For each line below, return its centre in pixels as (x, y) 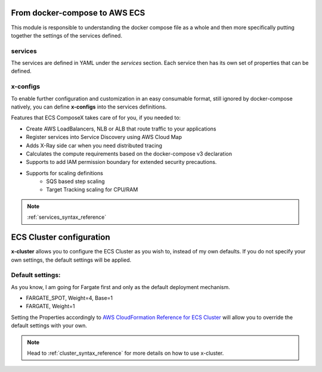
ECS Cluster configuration (61, 238)
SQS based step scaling (75, 181)
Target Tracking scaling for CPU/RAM (92, 190)
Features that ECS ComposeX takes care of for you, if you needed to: (96, 118)
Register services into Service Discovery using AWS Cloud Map (104, 137)
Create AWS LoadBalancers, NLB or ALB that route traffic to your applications (121, 129)
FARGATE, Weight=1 (50, 306)
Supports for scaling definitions (65, 173)
